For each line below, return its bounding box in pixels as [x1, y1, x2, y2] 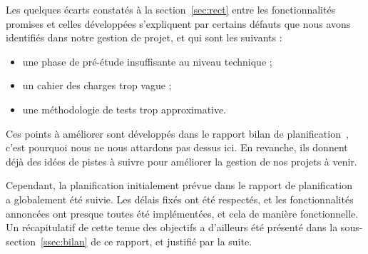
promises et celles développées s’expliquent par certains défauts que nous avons [6, 16, 351, 31]
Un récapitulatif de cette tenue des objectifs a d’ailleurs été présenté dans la [6, 220, 338, 235]
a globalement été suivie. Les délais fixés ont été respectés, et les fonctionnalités [6, 191, 354, 206]
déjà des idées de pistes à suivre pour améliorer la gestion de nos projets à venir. [6, 153, 357, 168]
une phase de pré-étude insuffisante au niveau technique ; [22, 54, 272, 68]
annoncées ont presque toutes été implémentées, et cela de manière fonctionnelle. [6, 205, 359, 220]
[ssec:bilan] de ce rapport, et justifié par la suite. [41, 233, 252, 248]
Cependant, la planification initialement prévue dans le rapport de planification [6, 178, 352, 193]
